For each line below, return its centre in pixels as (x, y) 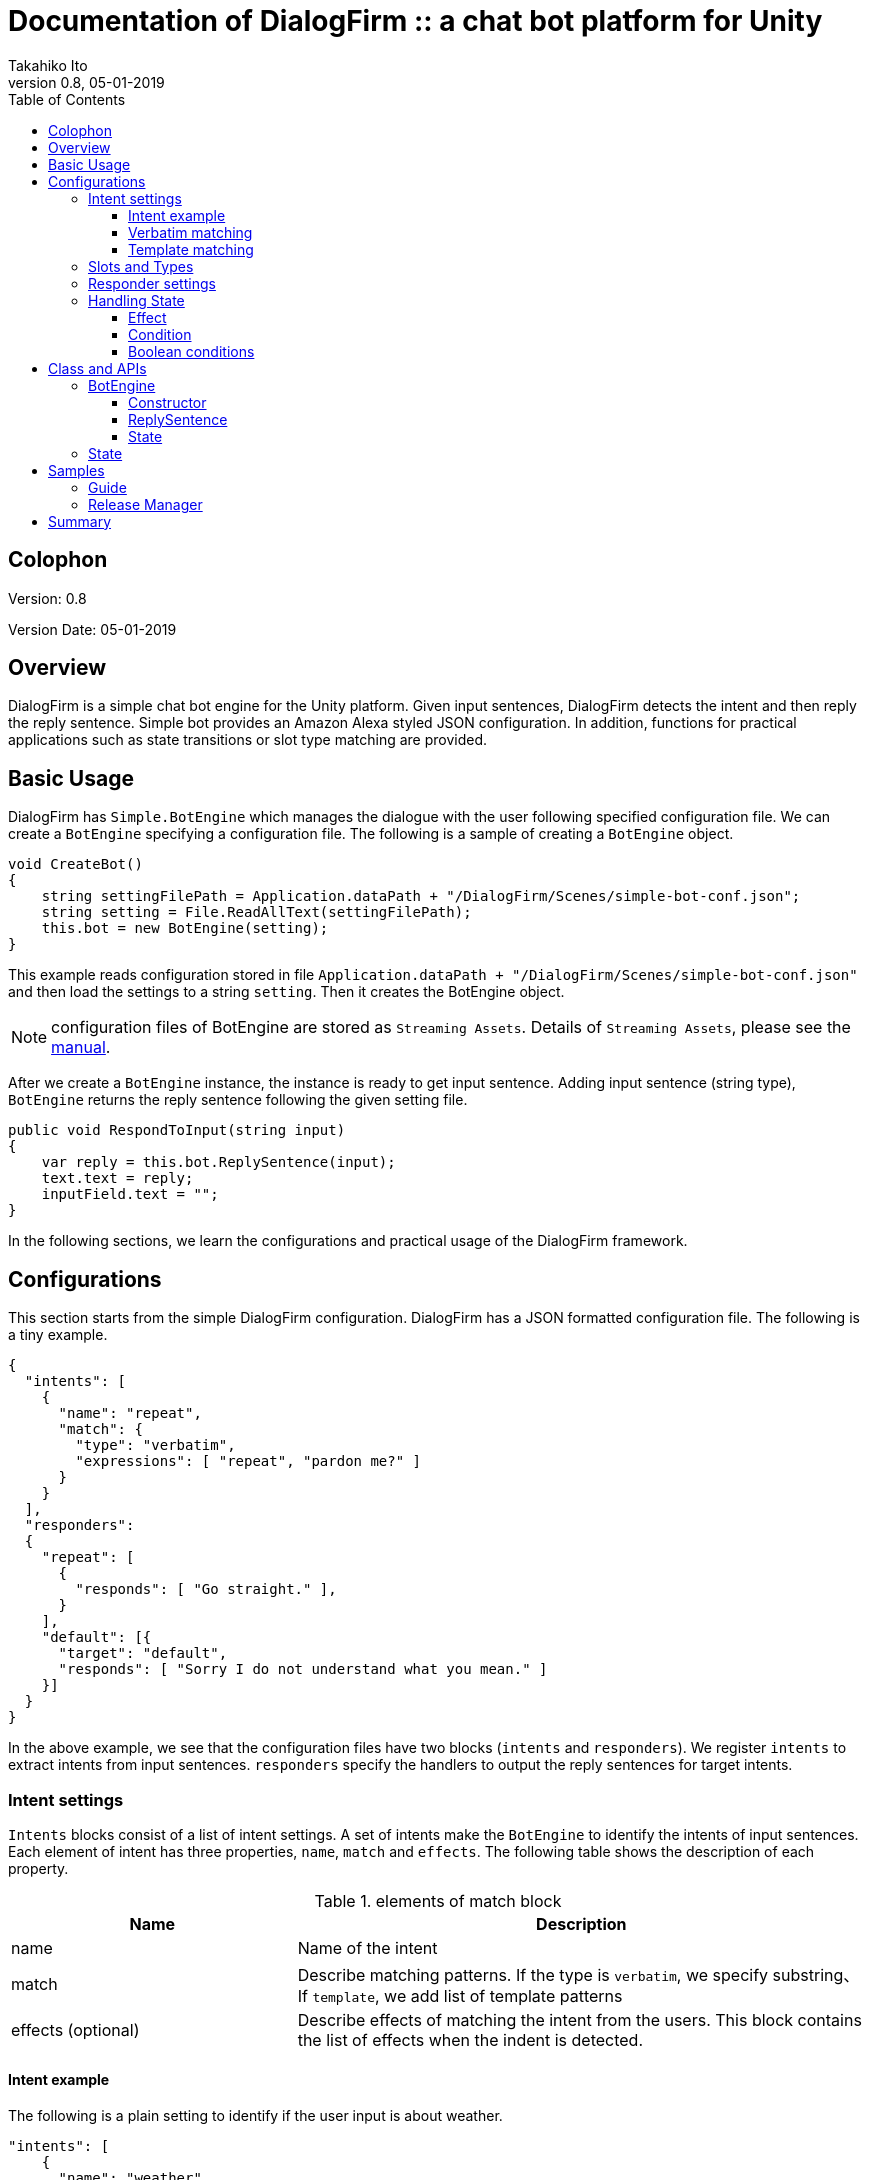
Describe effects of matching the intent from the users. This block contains (579, 2019)
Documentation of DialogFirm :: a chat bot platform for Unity (415, 21)
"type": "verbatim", (155, 1445)
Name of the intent (367, 1947)
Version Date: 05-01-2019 (92, 629)
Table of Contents (67, 99)
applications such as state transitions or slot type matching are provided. (248, 740)
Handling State (136, 300)
